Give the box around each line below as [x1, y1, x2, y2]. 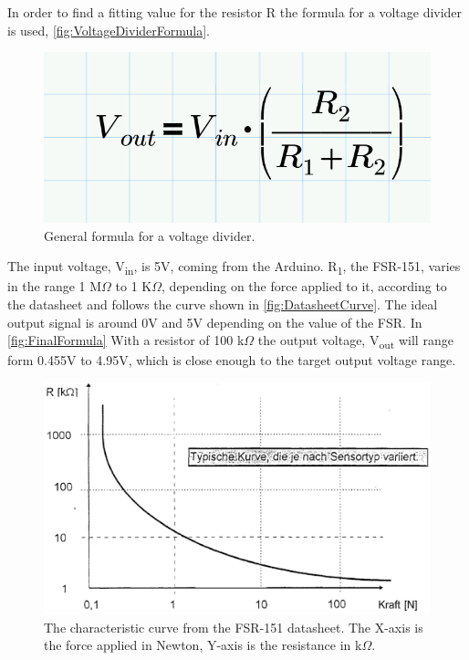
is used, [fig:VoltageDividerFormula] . [7, 20, 210, 39]
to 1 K [115, 277, 152, 296]
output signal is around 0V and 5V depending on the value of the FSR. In [7, 312, 422, 331]
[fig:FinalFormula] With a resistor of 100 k [7, 330, 245, 350]
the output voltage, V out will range [257, 330, 453, 352]
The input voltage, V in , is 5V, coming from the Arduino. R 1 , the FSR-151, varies [7, 257, 461, 278]
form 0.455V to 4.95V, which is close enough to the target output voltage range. [7, 351, 456, 370]
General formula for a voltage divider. [44, 225, 255, 245]
